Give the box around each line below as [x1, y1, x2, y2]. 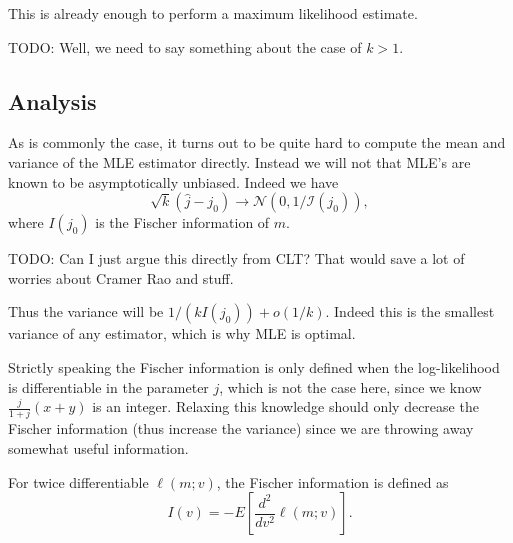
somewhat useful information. [8, 438, 189, 459]
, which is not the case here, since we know [219, 376, 482, 397]
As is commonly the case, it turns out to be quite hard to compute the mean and [8, 132, 506, 153]
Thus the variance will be [8, 301, 164, 322]
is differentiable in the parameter [8, 376, 209, 397]
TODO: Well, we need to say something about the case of [8, 36, 362, 57]
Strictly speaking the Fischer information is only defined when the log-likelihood [8, 356, 500, 377]
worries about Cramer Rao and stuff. [8, 267, 234, 288]
